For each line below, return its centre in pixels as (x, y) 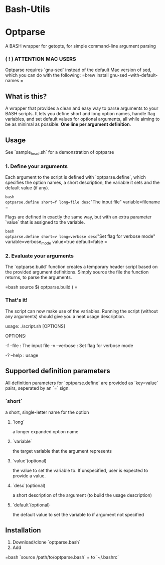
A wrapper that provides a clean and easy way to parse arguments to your (82, 108)
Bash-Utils (28, 9)
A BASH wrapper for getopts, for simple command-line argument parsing (81, 46)
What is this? (26, 96)
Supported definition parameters (58, 371)
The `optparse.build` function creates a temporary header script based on (81, 267)
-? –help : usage (22, 355)
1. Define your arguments (36, 166)
